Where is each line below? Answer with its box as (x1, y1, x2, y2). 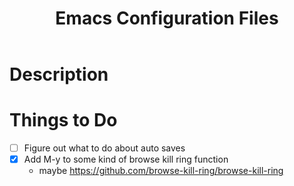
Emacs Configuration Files (55, 7, 279, 30)
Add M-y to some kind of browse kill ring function (23, 153, 229, 166)
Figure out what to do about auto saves (23, 142, 186, 154)
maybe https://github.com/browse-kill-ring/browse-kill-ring (38, 165, 284, 177)
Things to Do (9, 109, 118, 132)
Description (9, 63, 109, 86)
